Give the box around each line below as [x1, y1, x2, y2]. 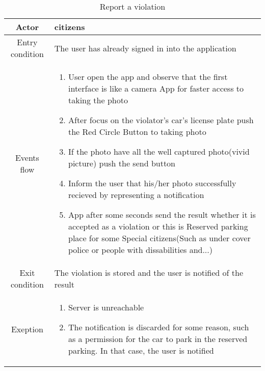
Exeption [11, 323, 43, 335]
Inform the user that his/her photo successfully [68, 177, 236, 189]
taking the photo [68, 94, 128, 106]
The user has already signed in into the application [54, 42, 236, 54]
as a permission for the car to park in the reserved [68, 333, 248, 345]
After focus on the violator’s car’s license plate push [68, 114, 254, 126]
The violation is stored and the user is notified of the [54, 267, 244, 278]
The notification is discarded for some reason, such [68, 321, 249, 333]
